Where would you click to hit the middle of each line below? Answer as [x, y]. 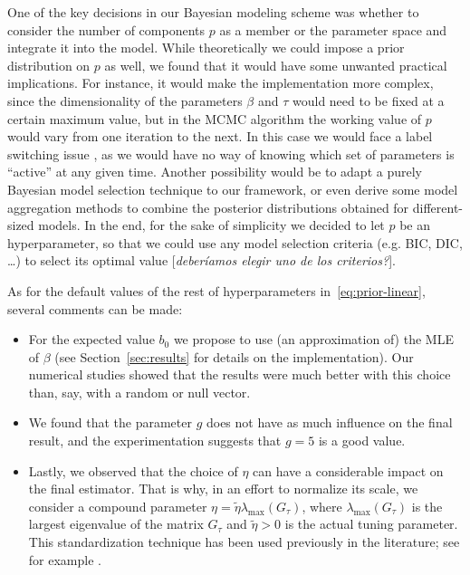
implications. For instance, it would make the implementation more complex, [221, 83]
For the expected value [91, 339]
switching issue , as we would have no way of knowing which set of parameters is [231, 153]
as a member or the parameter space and [333, 29]
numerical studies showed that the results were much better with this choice [240, 374]
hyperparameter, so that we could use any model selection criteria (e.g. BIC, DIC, [235, 242]
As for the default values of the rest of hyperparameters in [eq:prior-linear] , [216, 290]
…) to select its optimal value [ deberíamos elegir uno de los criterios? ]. [201, 260]
